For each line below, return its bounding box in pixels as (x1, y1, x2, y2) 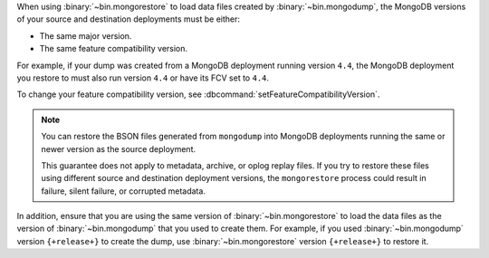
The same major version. (39, 30, 132, 41)
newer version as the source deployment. (41, 143, 197, 154)
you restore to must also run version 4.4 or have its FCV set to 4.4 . (16, 72, 270, 83)
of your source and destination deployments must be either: (16, 14, 240, 24)
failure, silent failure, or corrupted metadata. (41, 186, 206, 196)
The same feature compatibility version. (39, 43, 188, 54)
